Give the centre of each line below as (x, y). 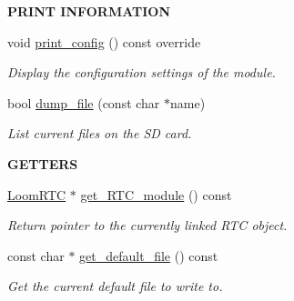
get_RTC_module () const (156, 194)
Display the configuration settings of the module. (142, 72)
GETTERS (43, 163)
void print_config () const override (104, 41)
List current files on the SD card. (100, 133)
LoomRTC (37, 194)
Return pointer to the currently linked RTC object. (147, 225)
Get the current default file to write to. (115, 286)
